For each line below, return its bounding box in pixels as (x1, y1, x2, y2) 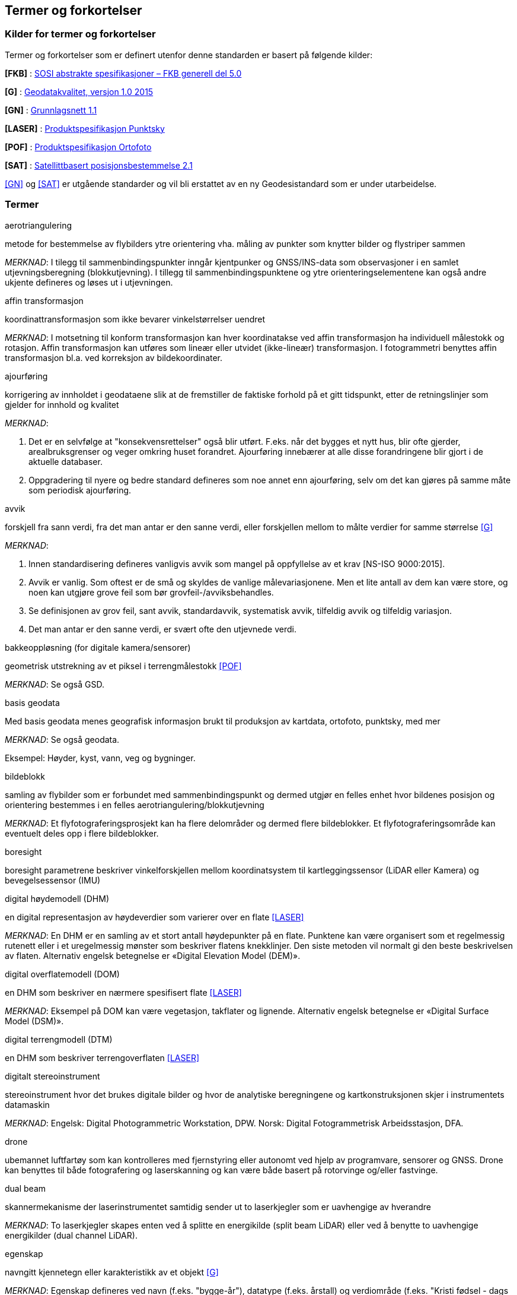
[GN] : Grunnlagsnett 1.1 (5, 105, 97, 115)
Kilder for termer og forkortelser (5, 28, 156, 40)
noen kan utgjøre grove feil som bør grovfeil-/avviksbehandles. (28, 587, 274, 597)
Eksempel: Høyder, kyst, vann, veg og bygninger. (5, 752, 196, 763)
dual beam (5, 1183, 46, 1193)
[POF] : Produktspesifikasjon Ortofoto (5, 141, 152, 152)
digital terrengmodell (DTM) (5, 1034, 113, 1044)
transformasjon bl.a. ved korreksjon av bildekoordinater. (5, 352, 223, 363)
